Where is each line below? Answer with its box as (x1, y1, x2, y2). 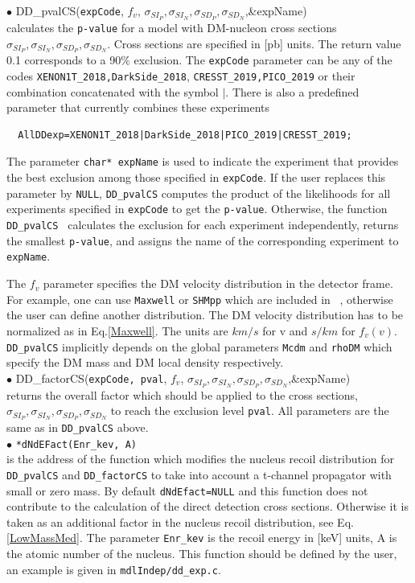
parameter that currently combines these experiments (6, 99, 270, 116)
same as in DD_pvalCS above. (6, 419, 149, 436)
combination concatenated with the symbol (6, 83, 219, 100)
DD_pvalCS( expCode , (15, 2, 124, 18)
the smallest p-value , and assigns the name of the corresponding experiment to (6, 232, 399, 248)
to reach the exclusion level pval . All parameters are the (110, 402, 389, 419)
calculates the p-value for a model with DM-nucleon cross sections (6, 18, 337, 35)
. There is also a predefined (225, 83, 360, 100)
